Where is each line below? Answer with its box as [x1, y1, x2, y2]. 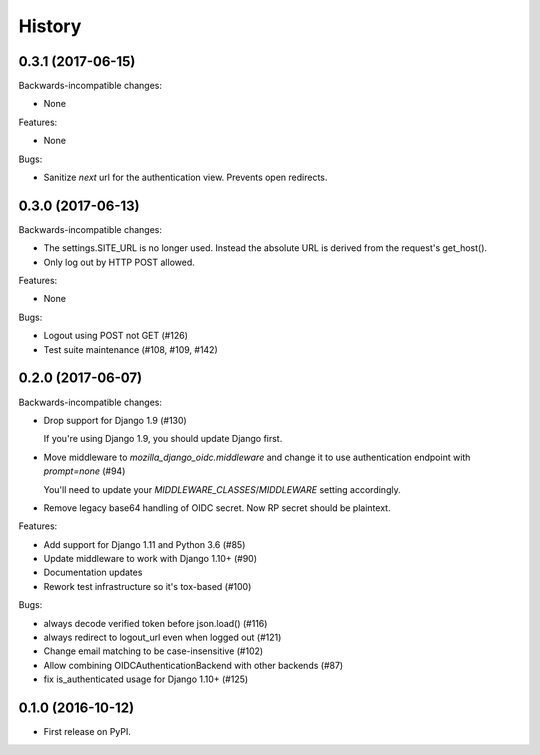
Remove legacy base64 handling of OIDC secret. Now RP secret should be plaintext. [43, 501, 391, 514]
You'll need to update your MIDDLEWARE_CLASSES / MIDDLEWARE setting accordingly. [43, 483, 401, 495]
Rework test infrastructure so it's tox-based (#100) [43, 580, 252, 592]
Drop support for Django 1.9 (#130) [43, 414, 187, 426]
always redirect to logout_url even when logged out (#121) [43, 631, 282, 644]
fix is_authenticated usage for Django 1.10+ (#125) [43, 673, 249, 685]
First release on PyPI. [43, 726, 132, 738]
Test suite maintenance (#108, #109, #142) [43, 343, 219, 355]
